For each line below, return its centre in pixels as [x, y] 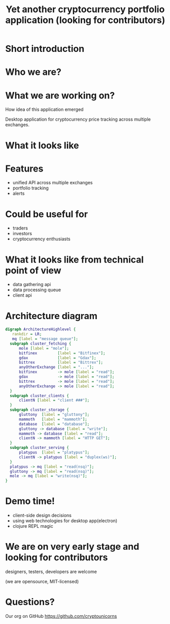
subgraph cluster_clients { [40, 395]
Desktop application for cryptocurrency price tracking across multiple [78, 119]
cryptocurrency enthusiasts [41, 239]
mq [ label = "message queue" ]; [45, 339]
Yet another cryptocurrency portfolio [85, 9]
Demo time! [30, 501]
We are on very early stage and [72, 547]
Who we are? [33, 72]
